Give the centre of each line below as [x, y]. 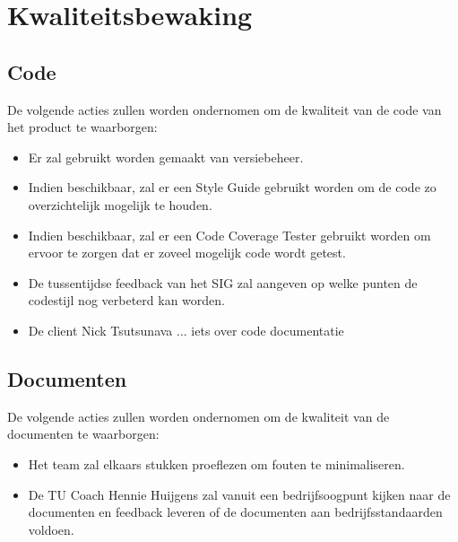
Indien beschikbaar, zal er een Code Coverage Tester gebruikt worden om [229, 235]
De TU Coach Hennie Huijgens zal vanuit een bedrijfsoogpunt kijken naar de [239, 494]
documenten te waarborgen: [83, 434]
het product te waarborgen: [82, 127]
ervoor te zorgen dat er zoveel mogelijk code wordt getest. [187, 253]
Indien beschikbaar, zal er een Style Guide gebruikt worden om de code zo [232, 187]
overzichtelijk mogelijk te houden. [120, 204]
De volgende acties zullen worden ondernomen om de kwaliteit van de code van [225, 109]
